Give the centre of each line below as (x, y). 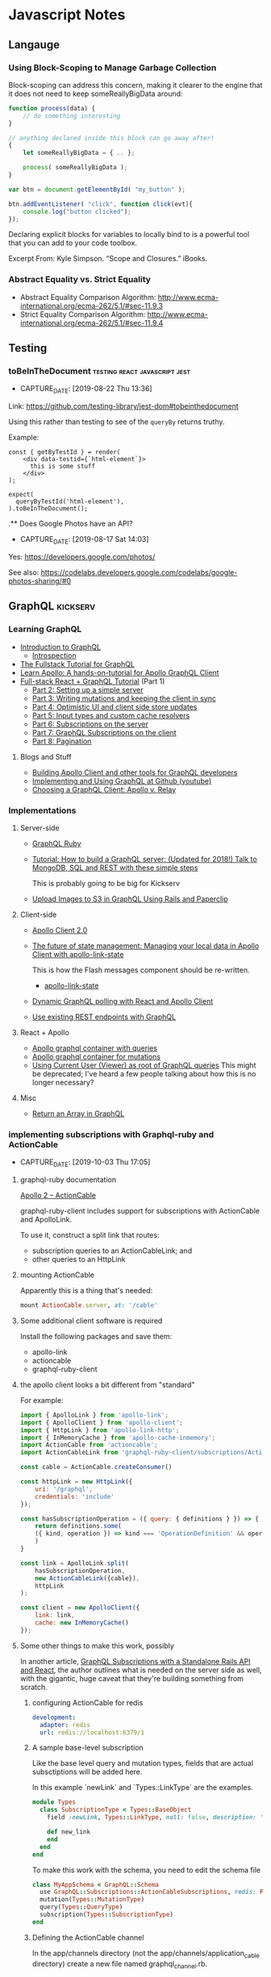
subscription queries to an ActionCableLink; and (112, 1251)
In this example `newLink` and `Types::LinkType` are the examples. (142, 1788)
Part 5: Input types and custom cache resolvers (111, 715)
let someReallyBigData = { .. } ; (79, 153)
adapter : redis (65, 1725)
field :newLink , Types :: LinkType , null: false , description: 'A (157, 1817)
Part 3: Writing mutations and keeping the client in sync (124, 698)
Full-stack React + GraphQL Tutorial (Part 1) (92, 681)
